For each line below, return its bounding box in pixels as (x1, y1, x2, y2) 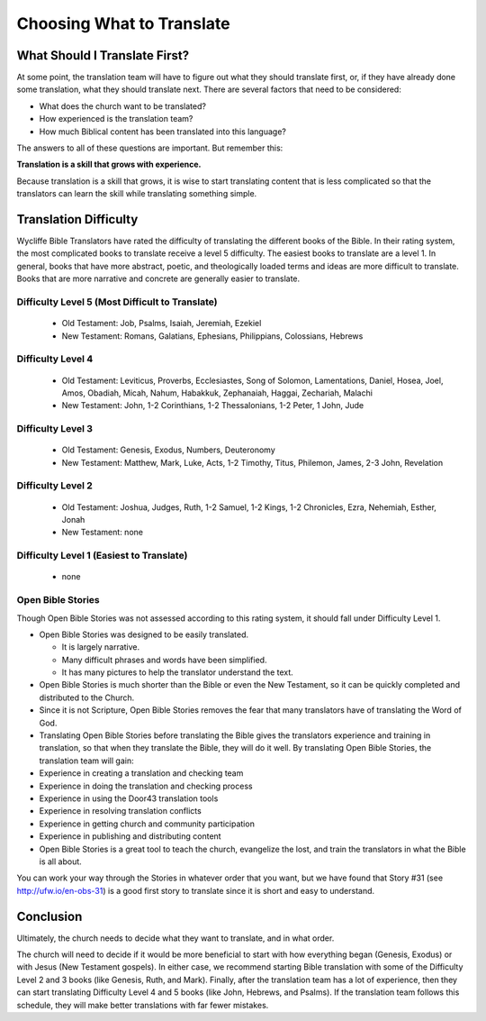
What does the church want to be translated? (39, 100, 207, 112)
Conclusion (16, 908, 83, 924)
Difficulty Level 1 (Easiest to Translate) (16, 550, 188, 562)
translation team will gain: (39, 755, 134, 766)
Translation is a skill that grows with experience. (16, 159, 202, 170)
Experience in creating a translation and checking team (39, 768, 244, 779)
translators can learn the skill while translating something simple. (16, 188, 257, 199)
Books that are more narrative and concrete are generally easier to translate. (16, 273, 301, 284)
